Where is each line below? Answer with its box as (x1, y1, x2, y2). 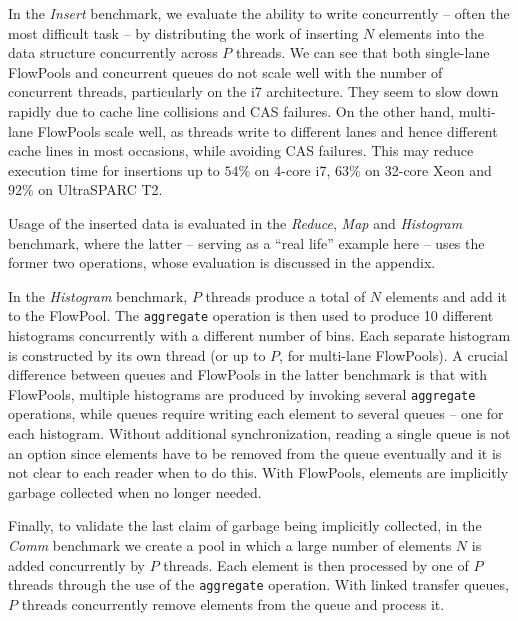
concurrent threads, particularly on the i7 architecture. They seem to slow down (8, 81, 499, 102)
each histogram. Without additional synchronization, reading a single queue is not (8, 423, 511, 443)
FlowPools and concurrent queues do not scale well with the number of (8, 61, 443, 82)
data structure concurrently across (8, 42, 218, 63)
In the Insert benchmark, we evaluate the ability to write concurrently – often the (8, 3, 510, 23)
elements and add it (385, 285, 507, 306)
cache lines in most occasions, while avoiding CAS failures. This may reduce (8, 140, 474, 161)
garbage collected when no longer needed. (8, 481, 262, 502)
